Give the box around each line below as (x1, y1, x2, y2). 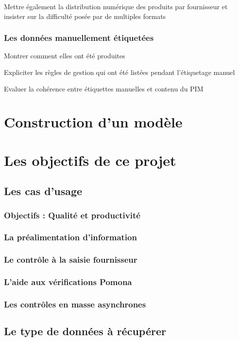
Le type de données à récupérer (4, 323, 166, 339)
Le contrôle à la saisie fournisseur (4, 253, 137, 266)
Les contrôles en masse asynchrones (4, 298, 146, 310)
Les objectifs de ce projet (4, 150, 176, 170)
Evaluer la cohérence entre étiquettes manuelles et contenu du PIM (4, 83, 204, 93)
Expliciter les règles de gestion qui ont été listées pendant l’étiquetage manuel (4, 67, 235, 77)
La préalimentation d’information (4, 231, 137, 243)
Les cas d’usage (4, 183, 83, 198)
